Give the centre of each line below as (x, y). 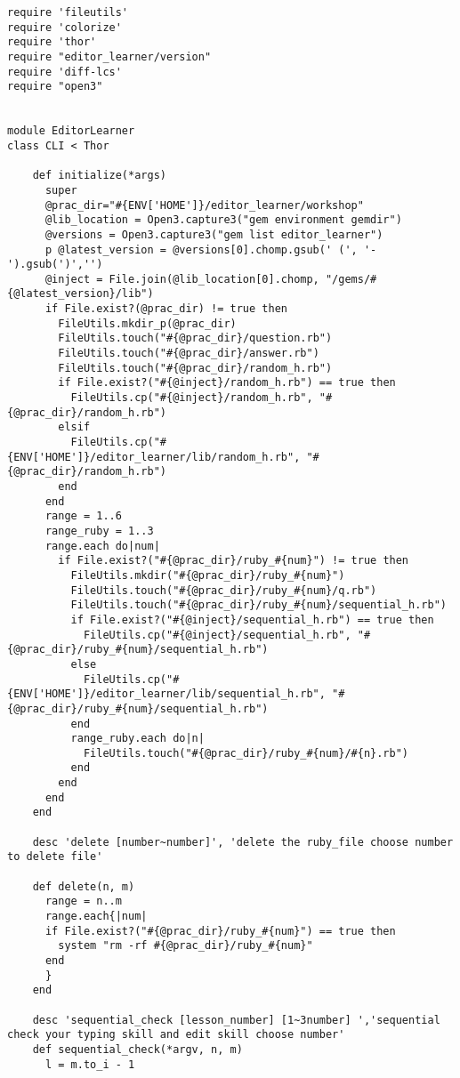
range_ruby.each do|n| (137, 739)
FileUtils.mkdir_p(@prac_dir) (147, 323)
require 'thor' (52, 42)
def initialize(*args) (99, 176)
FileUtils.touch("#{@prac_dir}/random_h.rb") (195, 368)
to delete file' (55, 857)
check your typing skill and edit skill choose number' (176, 1035)
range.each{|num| (96, 917)
